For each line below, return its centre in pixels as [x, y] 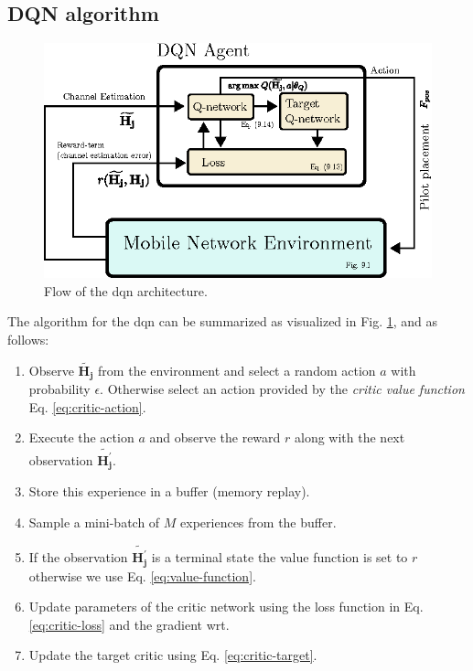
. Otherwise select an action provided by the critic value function [282, 389]
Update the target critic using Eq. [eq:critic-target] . [173, 655]
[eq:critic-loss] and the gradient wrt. [129, 624]
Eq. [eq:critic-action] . [87, 406]
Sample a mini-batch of [94, 522]
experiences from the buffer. [258, 522]
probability [59, 389]
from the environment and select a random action [237, 370]
